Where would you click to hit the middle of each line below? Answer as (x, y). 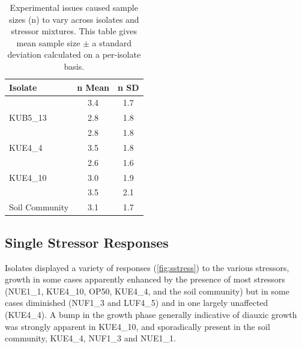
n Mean (93, 87)
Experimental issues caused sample (74, 7)
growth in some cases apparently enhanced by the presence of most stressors (145, 279)
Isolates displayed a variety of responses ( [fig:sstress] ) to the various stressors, (147, 267)
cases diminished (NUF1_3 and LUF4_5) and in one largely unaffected (137, 303)
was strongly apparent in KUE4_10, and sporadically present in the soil (137, 326)
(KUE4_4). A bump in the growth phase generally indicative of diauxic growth (151, 314)
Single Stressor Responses (87, 242)
